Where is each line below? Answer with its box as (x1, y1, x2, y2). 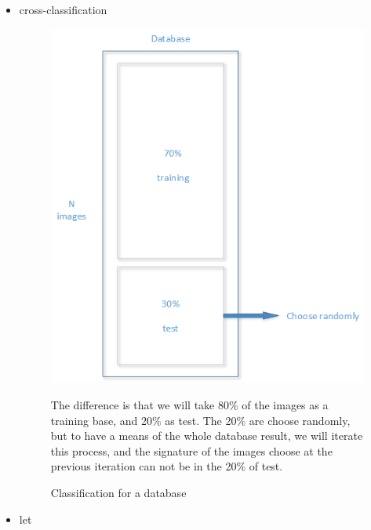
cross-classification (19, 2, 107, 17)
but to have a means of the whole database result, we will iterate (50, 427, 363, 444)
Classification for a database (50, 484, 187, 500)
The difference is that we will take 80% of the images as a (50, 396, 329, 412)
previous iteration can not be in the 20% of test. (50, 458, 283, 474)
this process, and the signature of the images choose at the (50, 442, 333, 459)
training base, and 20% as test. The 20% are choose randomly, (50, 412, 351, 428)
